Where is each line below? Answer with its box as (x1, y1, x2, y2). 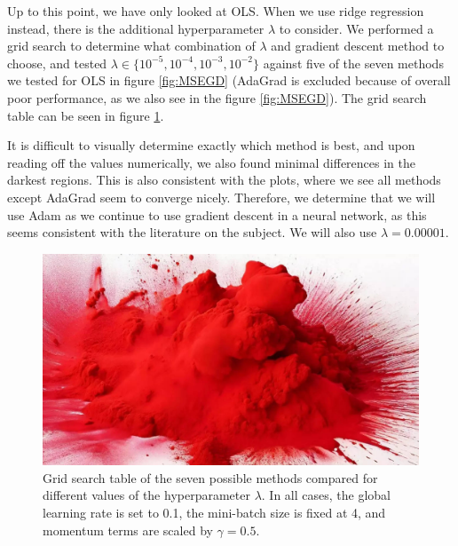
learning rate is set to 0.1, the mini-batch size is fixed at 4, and (43, 503, 386, 521)
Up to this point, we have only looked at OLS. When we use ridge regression (7, 2, 424, 20)
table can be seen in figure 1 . (7, 106, 164, 124)
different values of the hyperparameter (43, 486, 250, 504)
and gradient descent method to (271, 36, 445, 55)
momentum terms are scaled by (43, 520, 213, 539)
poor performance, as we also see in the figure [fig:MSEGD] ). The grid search (7, 88, 427, 107)
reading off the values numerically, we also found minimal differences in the (7, 153, 415, 171)
